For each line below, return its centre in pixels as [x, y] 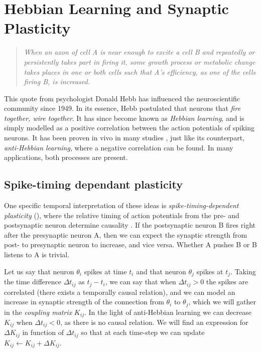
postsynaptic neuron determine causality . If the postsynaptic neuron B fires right [130, 225]
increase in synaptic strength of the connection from [84, 302]
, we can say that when [141, 282]
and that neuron [161, 271]
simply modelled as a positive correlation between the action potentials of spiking [129, 128]
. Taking [243, 271]
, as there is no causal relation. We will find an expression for [154, 322]
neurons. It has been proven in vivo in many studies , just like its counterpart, [124, 138]
